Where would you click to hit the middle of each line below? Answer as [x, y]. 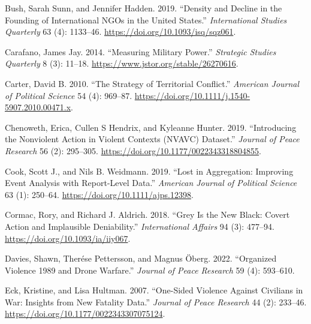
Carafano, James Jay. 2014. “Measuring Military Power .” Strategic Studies [141, 51]
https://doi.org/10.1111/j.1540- [192, 95]
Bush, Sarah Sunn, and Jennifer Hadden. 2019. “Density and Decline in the [144, 8]
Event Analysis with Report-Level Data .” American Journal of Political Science [151, 183]
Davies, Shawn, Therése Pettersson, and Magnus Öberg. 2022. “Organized [141, 258]
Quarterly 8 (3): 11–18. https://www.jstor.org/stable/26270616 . [122, 63]
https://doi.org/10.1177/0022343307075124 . [85, 313]
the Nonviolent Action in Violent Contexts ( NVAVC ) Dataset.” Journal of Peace [152, 139]
